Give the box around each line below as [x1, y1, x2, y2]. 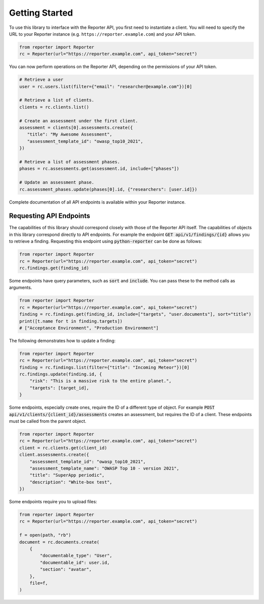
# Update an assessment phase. [19, 180, 95, 186]
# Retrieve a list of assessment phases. [19, 159, 120, 164]
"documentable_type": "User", [40, 553, 112, 558]
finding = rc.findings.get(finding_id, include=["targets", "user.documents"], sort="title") [19, 311, 252, 317]
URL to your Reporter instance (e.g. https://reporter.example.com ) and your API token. [9, 31, 196, 37]
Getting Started [9, 7, 73, 18]
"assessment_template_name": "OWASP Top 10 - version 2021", [29, 465, 179, 471]
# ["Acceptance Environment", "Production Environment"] [19, 325, 159, 330]
